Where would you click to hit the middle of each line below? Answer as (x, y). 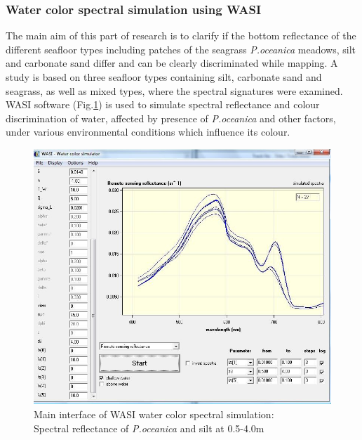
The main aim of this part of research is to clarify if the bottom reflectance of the (181, 35)
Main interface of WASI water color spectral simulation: (154, 414)
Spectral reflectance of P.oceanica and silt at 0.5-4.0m (149, 428)
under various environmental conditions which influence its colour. (148, 132)
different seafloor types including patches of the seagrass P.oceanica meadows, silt (181, 49)
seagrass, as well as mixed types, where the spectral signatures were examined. (174, 90)
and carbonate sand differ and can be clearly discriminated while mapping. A (172, 63)
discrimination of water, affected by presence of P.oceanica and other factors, (171, 118)
